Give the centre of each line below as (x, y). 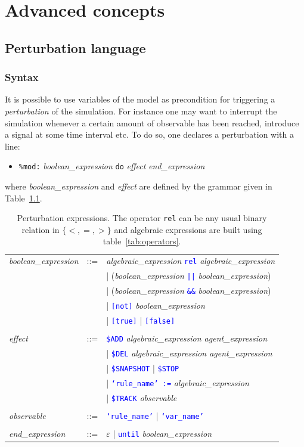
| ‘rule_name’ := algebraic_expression (178, 382)
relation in (41, 229)
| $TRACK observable (142, 397)
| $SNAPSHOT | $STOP (143, 367)
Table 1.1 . (24, 198)
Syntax (22, 77)
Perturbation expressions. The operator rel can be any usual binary (142, 218)
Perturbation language (75, 47)
